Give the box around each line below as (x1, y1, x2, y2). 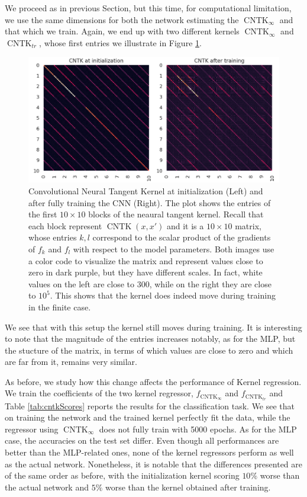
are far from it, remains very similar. (5, 355, 137, 368)
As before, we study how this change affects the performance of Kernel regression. (5, 375, 302, 387)
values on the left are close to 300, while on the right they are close (28, 277, 272, 290)
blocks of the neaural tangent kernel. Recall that (88, 208, 264, 220)
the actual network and (5, 480, 89, 493)
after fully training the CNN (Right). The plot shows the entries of (28, 196, 271, 209)
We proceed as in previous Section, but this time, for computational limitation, (5, 2, 292, 14)
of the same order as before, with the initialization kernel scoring (5, 469, 240, 482)
